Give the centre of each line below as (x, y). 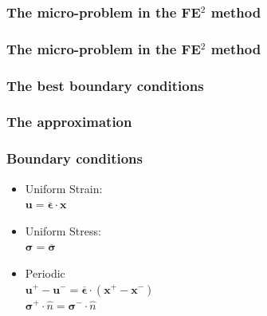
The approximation (69, 122)
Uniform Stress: (63, 230)
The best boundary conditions (105, 85)
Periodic (45, 273)
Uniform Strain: (64, 188)
